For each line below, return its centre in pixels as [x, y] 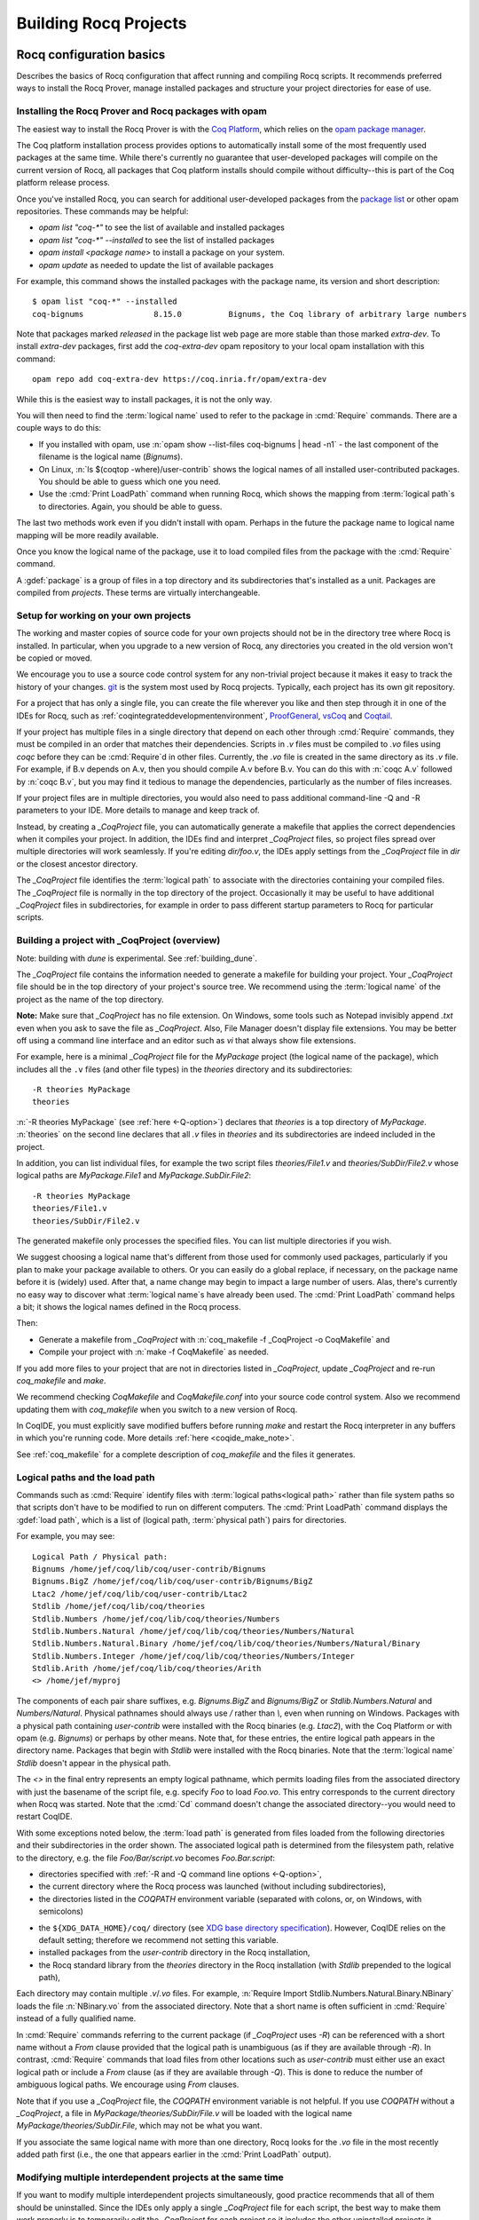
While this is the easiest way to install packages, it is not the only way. [144, 399]
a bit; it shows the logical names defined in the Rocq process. [129, 1306]
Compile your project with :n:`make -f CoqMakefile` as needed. [154, 1352]
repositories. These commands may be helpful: [102, 211]
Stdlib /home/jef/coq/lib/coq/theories [119, 1606]
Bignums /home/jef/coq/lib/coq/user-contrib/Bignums [149, 1569]
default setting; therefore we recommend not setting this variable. [159, 1939]
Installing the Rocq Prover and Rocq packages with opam [142, 111]
